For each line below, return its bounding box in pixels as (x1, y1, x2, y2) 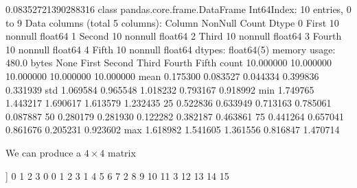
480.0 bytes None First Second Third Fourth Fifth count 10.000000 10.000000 (5, 55, 332, 70)
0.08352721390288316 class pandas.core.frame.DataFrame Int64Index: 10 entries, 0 (5, 2, 352, 16)
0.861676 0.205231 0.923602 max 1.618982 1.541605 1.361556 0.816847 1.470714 (5, 122, 340, 137)
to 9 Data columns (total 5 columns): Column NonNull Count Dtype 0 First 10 (5, 15, 339, 29)
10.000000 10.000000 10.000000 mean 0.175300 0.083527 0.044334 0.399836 (5, 68, 319, 83)
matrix (107, 145, 136, 159)
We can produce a (5, 145, 82, 159)
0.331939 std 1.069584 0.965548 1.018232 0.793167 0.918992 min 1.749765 (5, 82, 314, 96)
